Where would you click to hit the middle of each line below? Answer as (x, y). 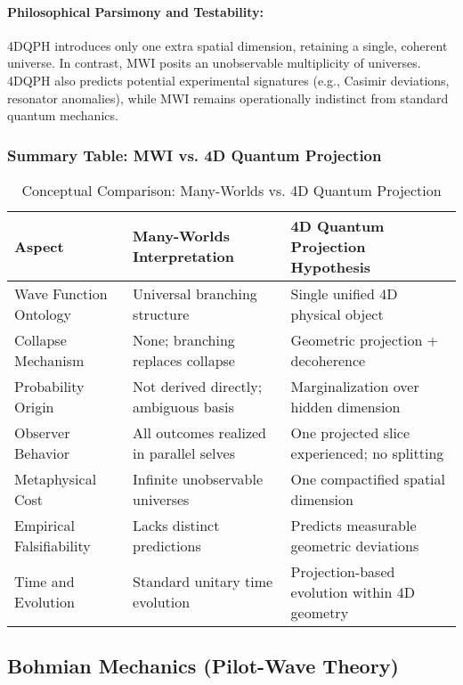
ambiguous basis (183, 406)
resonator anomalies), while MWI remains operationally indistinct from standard (228, 98)
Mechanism (49, 360)
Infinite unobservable (198, 478)
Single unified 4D (344, 293)
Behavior (42, 453)
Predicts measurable (353, 525)
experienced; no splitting (367, 453)
